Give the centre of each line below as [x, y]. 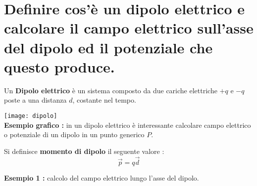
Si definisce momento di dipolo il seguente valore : [84, 151]
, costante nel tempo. [104, 100]
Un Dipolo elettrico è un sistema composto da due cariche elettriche [111, 90]
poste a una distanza [35, 100]
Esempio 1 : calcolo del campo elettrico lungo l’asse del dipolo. [102, 177]
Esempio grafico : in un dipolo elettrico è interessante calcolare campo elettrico [128, 125]
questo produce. [59, 66]
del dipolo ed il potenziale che [108, 47]
